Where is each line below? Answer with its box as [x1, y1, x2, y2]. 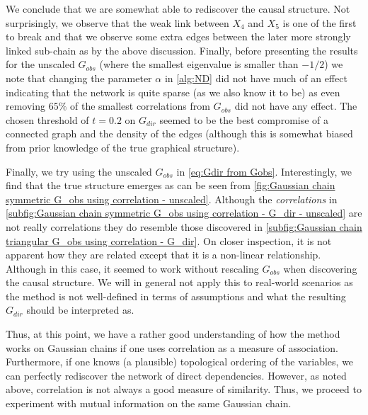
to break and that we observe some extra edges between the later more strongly [6, 29, 351, 44]
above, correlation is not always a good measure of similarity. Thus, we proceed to [6, 382, 362, 397]
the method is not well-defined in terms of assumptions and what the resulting [6, 288, 346, 303]
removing [6, 98, 46, 113]
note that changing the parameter [6, 70, 152, 85]
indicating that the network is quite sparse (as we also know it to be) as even [6, 84, 340, 99]
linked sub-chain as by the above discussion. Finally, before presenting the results [6, 42, 358, 57]
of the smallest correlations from [70, 98, 210, 113]
